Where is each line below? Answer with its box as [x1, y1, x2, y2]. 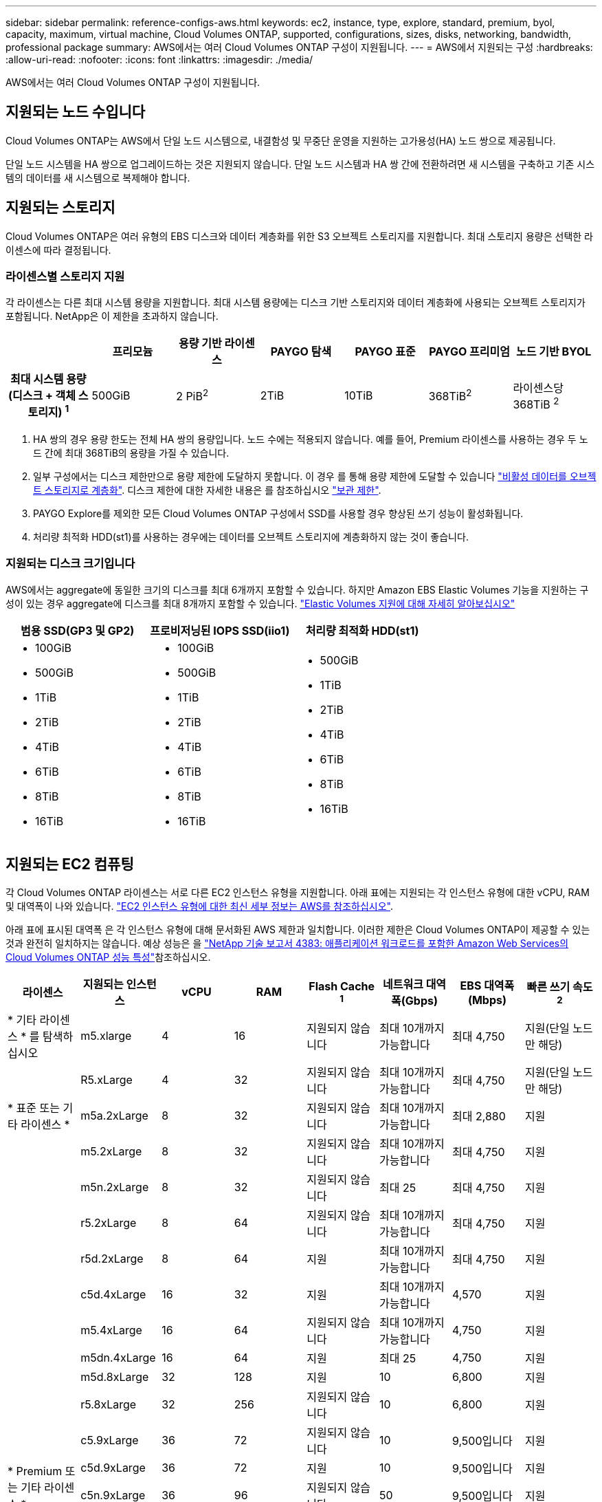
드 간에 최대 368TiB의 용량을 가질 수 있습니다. [33, 446, 230, 459]
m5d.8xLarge [80, 1370, 149, 1384]
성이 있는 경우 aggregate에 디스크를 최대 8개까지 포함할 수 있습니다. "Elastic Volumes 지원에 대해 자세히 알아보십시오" [5, 597, 515, 609]
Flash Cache [309, 979, 375, 994]
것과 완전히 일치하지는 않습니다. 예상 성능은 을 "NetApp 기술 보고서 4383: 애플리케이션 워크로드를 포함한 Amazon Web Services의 [5, 937, 569, 950]
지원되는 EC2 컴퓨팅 [5, 855, 134, 873]
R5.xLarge [80, 1073, 133, 1087]
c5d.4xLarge [80, 1287, 146, 1302]
